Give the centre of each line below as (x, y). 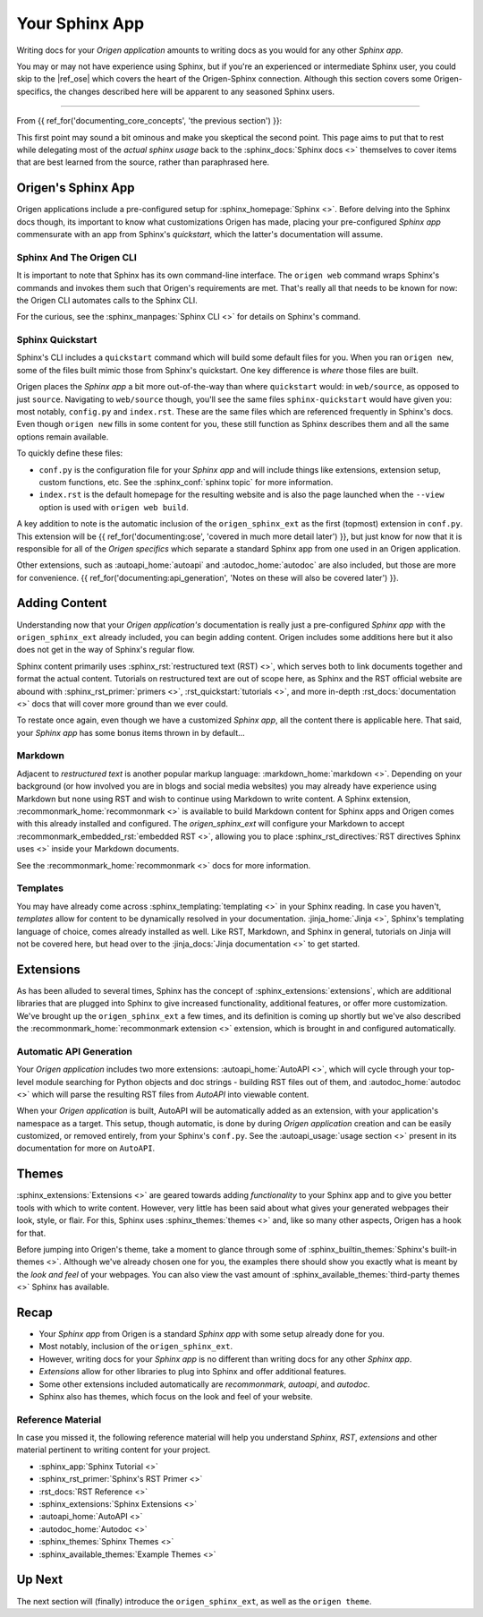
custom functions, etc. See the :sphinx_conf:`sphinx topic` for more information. (186, 482)
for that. (31, 1233)
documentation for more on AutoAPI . (86, 1148)
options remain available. (63, 436)
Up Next (39, 1580)
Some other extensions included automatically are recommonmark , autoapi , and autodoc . (204, 1384)
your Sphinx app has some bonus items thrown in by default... (131, 732)
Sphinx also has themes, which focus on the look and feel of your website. (176, 1396)
